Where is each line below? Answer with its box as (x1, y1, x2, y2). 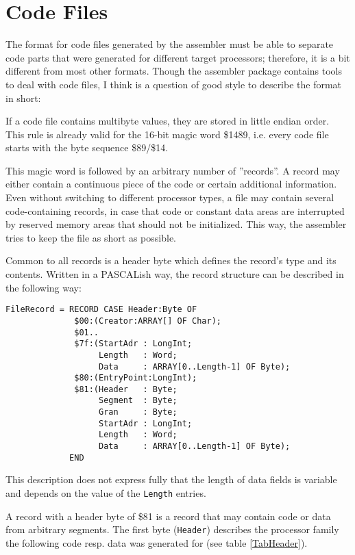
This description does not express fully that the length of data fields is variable (5, 472, 337, 487)
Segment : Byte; (99, 396, 177, 406)
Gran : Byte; (99, 407, 177, 417)
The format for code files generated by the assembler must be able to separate (5, 37, 334, 51)
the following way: (5, 280, 82, 294)
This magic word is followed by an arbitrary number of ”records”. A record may (5, 163, 340, 177)
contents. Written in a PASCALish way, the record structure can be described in (5, 267, 344, 281)
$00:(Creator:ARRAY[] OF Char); (74, 315, 221, 326)
